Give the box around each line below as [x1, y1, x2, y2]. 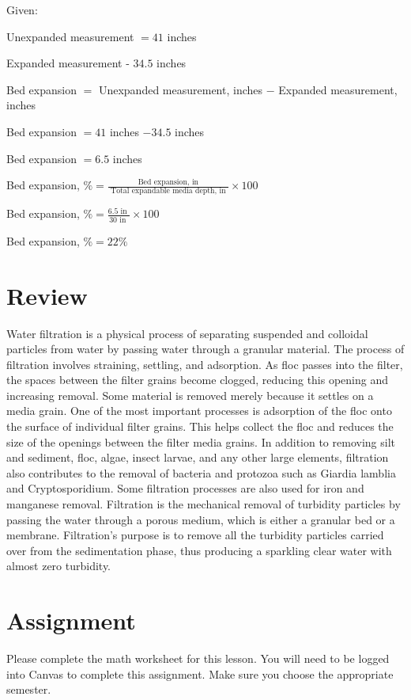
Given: [6, 2, 38, 17]
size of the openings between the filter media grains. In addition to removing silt [6, 433, 395, 450]
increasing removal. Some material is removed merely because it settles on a [6, 386, 374, 403]
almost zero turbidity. [6, 557, 111, 574]
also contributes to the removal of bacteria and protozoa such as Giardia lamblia [6, 464, 396, 481]
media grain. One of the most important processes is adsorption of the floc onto [6, 402, 392, 419]
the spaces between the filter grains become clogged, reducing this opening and [6, 371, 389, 388]
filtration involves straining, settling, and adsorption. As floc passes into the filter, [6, 356, 403, 372]
